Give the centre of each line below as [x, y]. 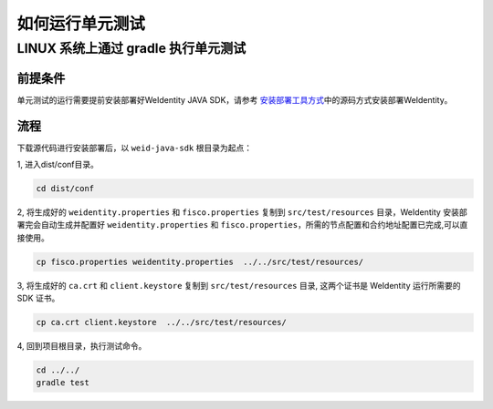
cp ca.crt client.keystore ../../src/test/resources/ [161, 322]
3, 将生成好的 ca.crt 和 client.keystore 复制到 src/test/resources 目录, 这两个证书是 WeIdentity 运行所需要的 [239, 285]
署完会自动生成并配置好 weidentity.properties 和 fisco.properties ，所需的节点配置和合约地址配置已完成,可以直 [242, 225]
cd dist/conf [65, 188]
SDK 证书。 [38, 298]
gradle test [63, 383]
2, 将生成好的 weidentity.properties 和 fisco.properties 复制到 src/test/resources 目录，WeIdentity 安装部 [242, 212]
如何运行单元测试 [81, 24]
